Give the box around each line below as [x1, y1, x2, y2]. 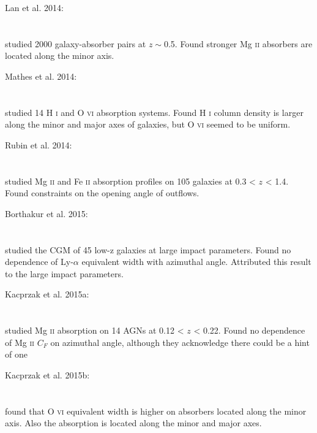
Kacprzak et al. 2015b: [5, 369, 90, 381]
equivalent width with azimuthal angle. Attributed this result [81, 255, 311, 268]
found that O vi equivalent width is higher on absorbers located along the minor [5, 404, 307, 417]
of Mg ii [5, 335, 34, 348]
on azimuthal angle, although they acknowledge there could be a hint [50, 335, 310, 348]
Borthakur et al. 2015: [5, 207, 88, 220]
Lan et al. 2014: [5, 1, 64, 13]
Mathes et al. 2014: [5, 69, 77, 82]
